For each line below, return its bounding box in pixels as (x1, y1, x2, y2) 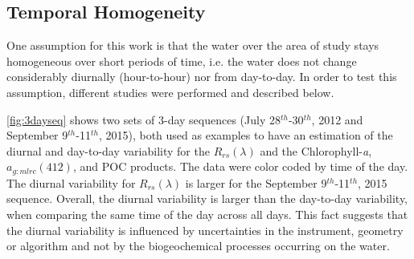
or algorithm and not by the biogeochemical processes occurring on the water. (6, 237, 390, 254)
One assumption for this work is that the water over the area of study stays (6, 37, 379, 54)
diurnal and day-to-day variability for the (6, 142, 210, 159)
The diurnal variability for (6, 174, 136, 191)
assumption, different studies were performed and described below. (6, 83, 334, 100)
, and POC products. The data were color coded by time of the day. (72, 158, 408, 175)
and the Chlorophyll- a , (260, 142, 372, 159)
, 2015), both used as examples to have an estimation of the (98, 127, 393, 144)
